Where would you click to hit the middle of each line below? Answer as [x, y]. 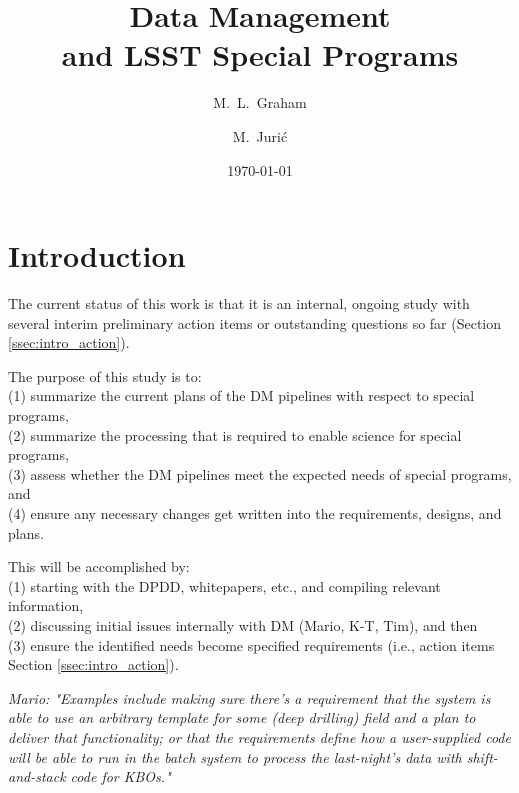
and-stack [37, 776]
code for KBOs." [120, 776]
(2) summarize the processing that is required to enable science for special [235, 434]
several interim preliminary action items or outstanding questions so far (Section [255, 322]
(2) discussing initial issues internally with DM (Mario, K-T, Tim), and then [243, 624]
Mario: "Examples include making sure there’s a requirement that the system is [249, 697]
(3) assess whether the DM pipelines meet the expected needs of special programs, [260, 473]
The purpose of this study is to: [105, 375]
